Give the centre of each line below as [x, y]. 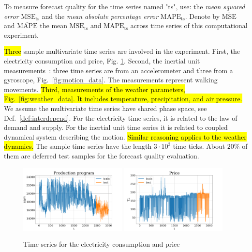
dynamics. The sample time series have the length [78, 146]
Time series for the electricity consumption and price [102, 244]
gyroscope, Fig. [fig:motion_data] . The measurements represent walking [111, 80]
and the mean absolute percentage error [100, 16]
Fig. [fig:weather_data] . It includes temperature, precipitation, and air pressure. [123, 99]
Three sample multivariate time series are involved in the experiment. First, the [122, 51]
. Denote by [202, 16]
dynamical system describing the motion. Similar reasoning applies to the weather [125, 136]
